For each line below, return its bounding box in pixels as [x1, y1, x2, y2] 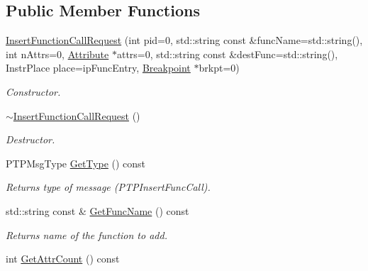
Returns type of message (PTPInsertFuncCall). [6, 179, 211, 194]
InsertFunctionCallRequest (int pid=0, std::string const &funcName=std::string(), [6, 33, 363, 48]
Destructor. [6, 132, 55, 147]
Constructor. [6, 84, 61, 99]
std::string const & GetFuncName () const [6, 203, 189, 218]
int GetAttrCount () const [6, 251, 120, 266]
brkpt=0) [199, 60, 240, 75]
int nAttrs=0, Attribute [6, 46, 109, 61]
